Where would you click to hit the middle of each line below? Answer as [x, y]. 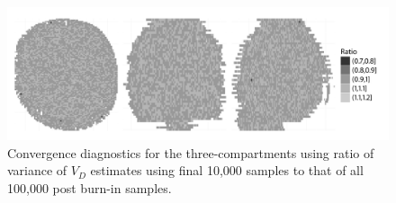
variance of [37, 170]
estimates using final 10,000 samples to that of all [227, 170]
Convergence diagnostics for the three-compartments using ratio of [191, 152]
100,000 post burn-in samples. [90, 188]
